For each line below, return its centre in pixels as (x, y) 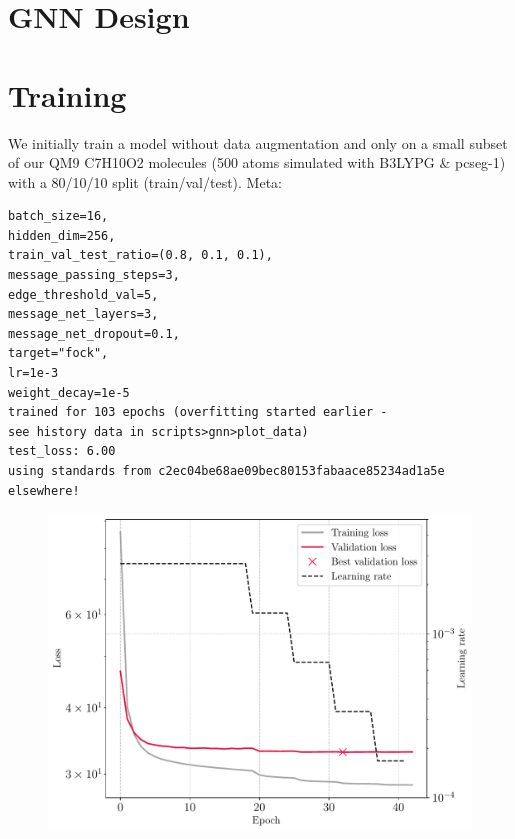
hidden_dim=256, (62, 235)
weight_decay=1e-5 (69, 392)
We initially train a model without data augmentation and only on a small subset (258, 142)
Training (67, 94)
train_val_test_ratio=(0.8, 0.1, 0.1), (140, 255)
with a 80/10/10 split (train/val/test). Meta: (145, 181)
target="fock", (58, 353)
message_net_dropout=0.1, (94, 333)
